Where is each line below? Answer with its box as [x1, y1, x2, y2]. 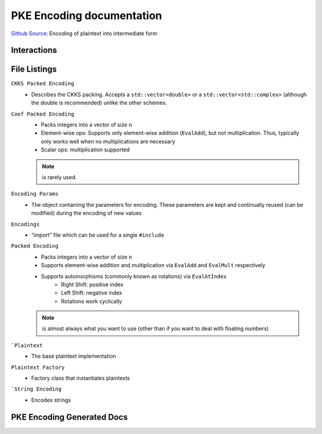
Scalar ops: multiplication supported [41, 146, 130, 153]
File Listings [11, 64, 57, 75]
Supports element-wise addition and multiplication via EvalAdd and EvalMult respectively [41, 262, 265, 269]
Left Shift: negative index [61, 289, 122, 296]
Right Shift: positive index [61, 281, 123, 288]
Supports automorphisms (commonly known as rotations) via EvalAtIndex [41, 272, 227, 280]
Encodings [11, 221, 40, 228]
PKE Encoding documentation [11, 9, 162, 22]
